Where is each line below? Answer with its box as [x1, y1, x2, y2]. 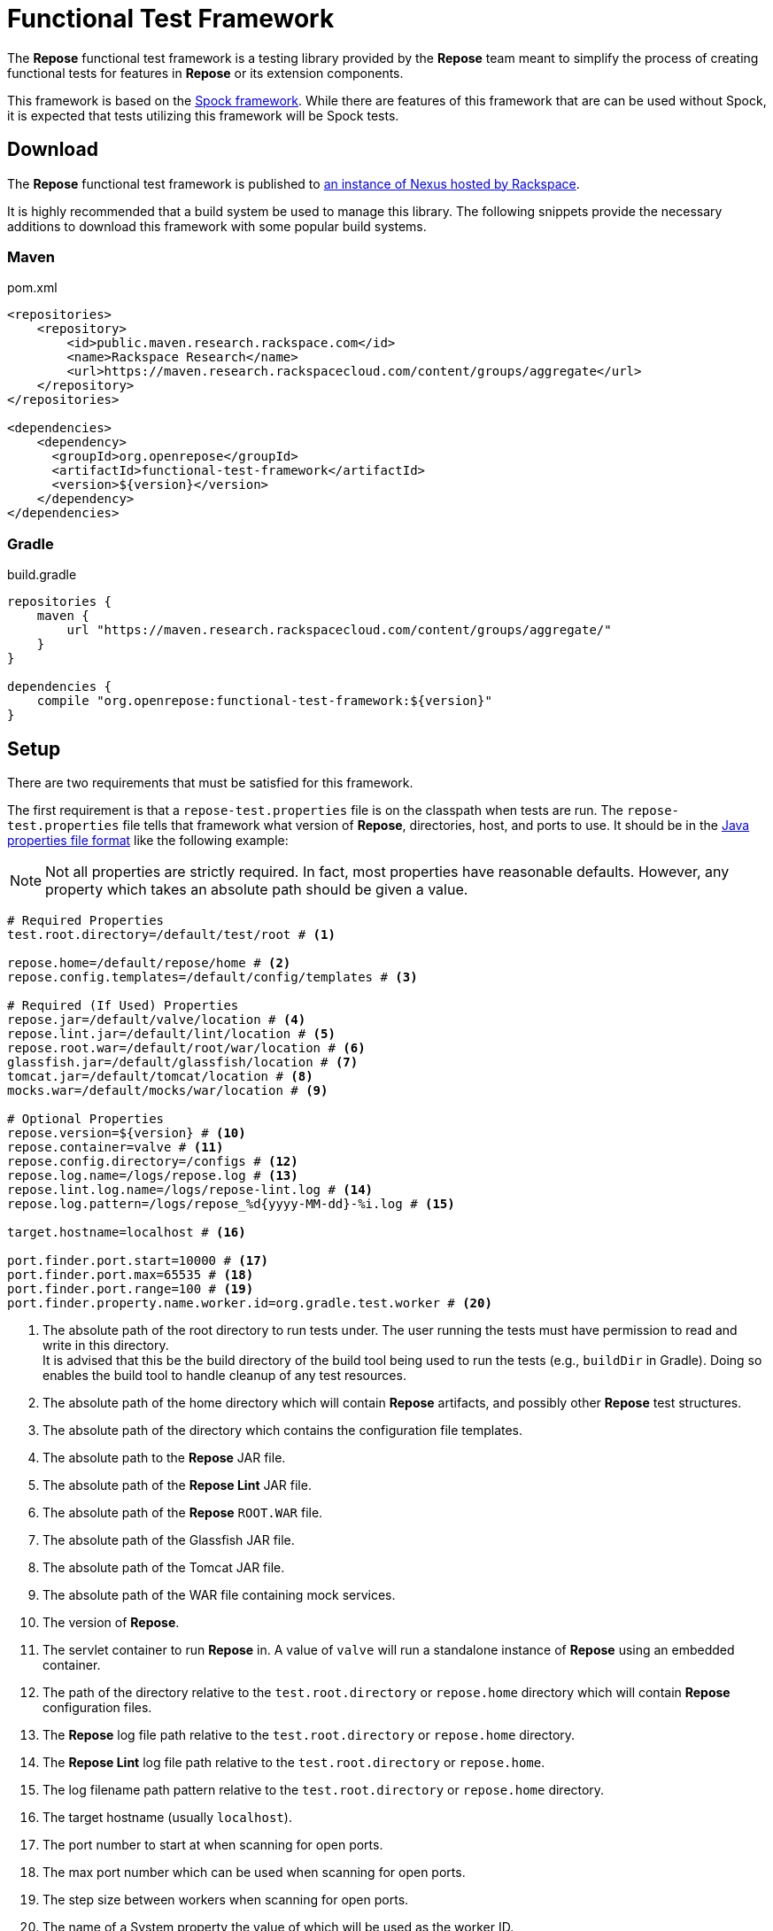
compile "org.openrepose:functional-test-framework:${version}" [36, 694, 492, 709]
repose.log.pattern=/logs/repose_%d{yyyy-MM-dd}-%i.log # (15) [7, 1196, 455, 1211]
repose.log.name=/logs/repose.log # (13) [7, 1167, 298, 1183]
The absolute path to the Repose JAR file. [43, 1449, 286, 1465]
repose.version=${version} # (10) [7, 1125, 246, 1140]
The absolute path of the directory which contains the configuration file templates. [43, 1422, 523, 1438]
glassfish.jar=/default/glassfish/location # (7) [7, 1054, 359, 1069]
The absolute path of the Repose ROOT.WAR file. [43, 1504, 323, 1520]
